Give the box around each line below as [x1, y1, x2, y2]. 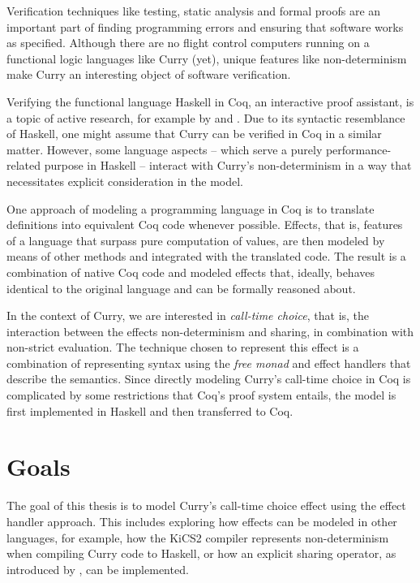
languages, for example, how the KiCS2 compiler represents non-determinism [6, 529, 389, 546]
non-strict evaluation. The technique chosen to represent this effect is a [6, 339, 359, 356]
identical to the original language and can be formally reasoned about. [6, 279, 356, 296]
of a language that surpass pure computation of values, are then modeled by [6, 231, 385, 248]
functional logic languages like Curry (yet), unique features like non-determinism [6, 50, 407, 67]
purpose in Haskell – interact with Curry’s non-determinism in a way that [44, 157, 412, 174]
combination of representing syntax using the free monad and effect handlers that [6, 354, 411, 371]
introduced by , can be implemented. [6, 560, 189, 577]
